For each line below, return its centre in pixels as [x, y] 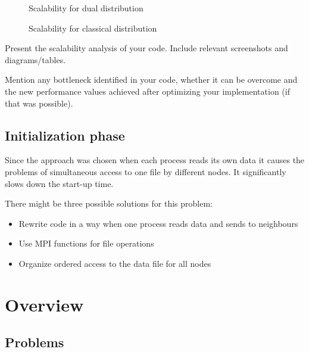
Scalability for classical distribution [93, 28]
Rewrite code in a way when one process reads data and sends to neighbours [158, 223]
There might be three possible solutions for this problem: [109, 203]
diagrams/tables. [35, 59]
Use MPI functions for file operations [86, 243]
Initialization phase [65, 135]
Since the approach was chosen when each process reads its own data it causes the [155, 160]
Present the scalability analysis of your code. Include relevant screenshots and [146, 48]
